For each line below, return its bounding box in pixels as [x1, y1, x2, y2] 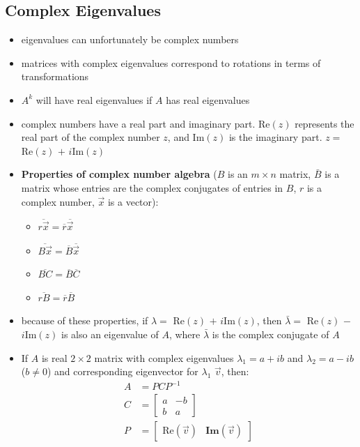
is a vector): [107, 194, 159, 209]
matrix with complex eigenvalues [94, 350, 234, 365]
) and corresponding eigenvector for [47, 364, 198, 379]
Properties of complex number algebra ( [21, 167, 217, 181]
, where [169, 326, 201, 341]
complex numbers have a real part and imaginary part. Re [21, 116, 270, 130]
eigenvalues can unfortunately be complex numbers [21, 32, 239, 47]
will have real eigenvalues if [36, 92, 152, 107]
